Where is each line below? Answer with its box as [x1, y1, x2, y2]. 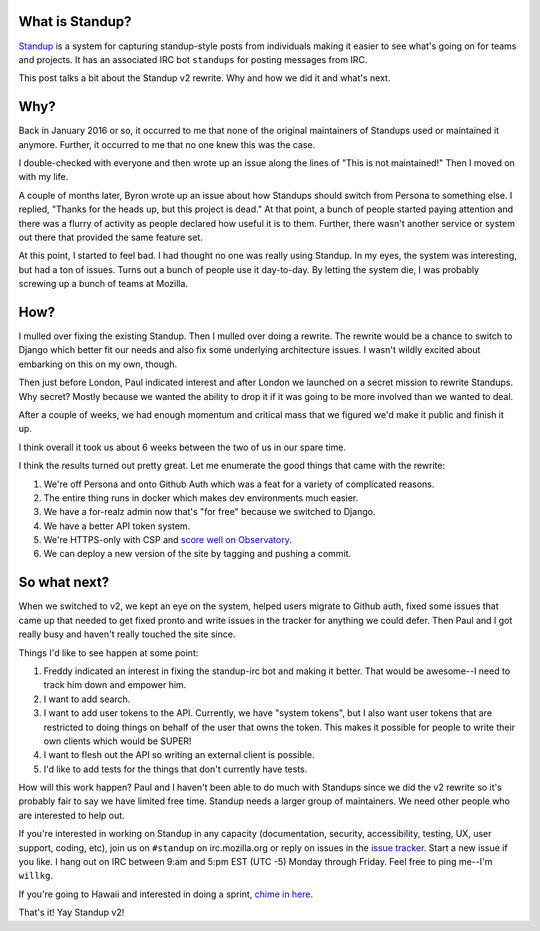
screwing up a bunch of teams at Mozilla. [18, 278, 189, 290]
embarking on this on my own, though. [18, 358, 178, 370]
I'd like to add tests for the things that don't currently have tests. [43, 763, 308, 775]
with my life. [18, 171, 69, 183]
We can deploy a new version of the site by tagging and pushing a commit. [43, 548, 352, 560]
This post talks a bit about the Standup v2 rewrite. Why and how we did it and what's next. [18, 72, 391, 84]
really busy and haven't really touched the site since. [18, 628, 236, 640]
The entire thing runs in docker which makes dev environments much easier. [43, 491, 359, 504]
